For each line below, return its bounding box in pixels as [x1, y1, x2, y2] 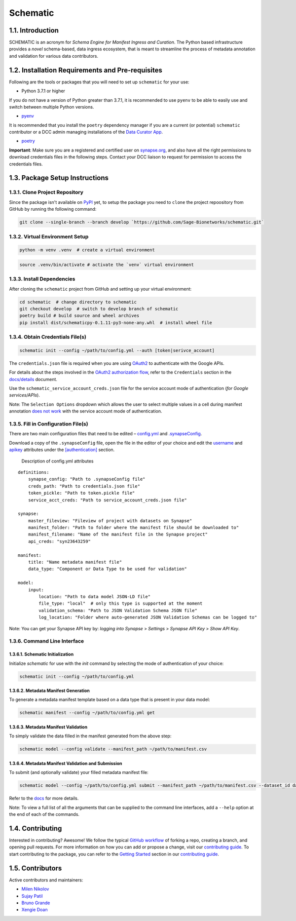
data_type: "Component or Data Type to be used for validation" [28, 566, 187, 572]
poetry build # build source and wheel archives [19, 313, 140, 318]
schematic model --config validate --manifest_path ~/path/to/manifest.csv [19, 746, 207, 752]
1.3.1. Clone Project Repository [9, 189, 84, 196]
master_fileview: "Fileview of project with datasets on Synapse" [28, 518, 192, 523]
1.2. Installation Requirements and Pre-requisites [9, 66, 163, 74]
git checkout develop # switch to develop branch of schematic [19, 306, 179, 312]
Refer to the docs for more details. [9, 795, 79, 802]
